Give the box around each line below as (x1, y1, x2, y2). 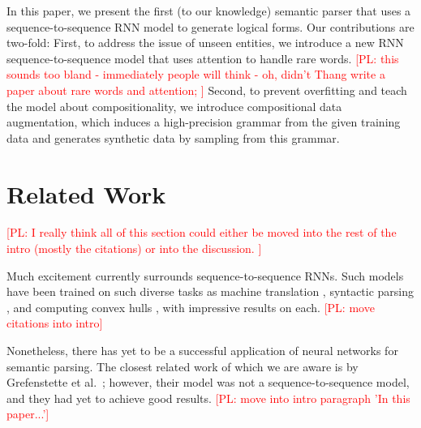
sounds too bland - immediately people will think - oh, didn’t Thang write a (6, 66, 385, 83)
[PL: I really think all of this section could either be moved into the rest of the (6, 224, 397, 241)
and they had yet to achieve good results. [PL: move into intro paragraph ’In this (6, 389, 410, 406)
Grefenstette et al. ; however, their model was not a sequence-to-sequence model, (6, 374, 410, 391)
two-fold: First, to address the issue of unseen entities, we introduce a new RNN (6, 34, 404, 51)
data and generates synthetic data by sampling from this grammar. (6, 129, 340, 146)
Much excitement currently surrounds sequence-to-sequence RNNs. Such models (6, 267, 404, 284)
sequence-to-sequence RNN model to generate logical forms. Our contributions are (6, 18, 415, 35)
